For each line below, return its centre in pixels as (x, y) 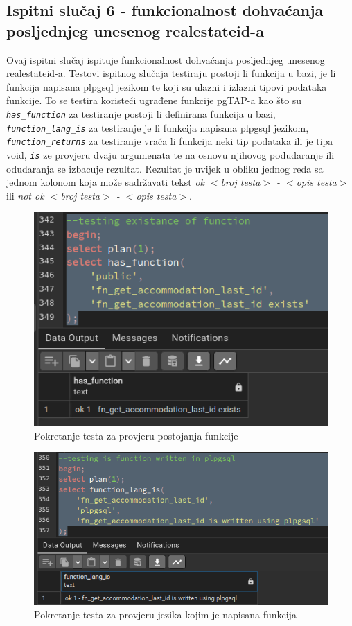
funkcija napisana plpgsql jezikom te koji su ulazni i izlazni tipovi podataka (167, 86)
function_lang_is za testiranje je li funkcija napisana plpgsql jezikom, (158, 127)
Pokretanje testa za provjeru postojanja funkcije (136, 435)
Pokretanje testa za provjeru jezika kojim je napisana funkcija (165, 615)
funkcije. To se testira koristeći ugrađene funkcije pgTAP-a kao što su (154, 100)
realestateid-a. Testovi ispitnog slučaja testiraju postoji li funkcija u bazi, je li (171, 73)
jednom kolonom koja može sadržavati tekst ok (105, 182)
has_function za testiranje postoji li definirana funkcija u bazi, (141, 113)
